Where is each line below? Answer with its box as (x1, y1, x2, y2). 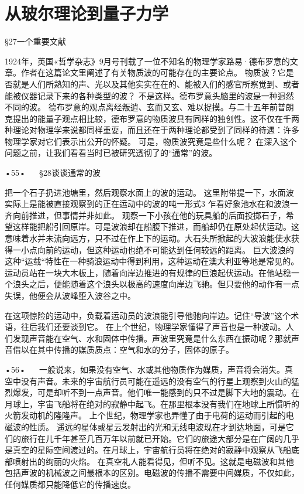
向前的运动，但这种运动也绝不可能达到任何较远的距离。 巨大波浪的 (37, 243, 294, 255)
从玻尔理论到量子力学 (5, 1, 169, 25)
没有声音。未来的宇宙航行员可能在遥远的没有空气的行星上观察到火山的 (20, 374, 291, 387)
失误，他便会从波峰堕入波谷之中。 (5, 289, 136, 301)
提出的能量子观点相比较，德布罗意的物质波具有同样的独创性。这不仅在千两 (12, 112, 299, 124)
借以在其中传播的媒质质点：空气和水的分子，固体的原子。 (12, 343, 234, 356)
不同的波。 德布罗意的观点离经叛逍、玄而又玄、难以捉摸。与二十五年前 (5, 101, 278, 113)
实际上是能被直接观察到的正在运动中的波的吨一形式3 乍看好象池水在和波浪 (5, 197, 290, 210)
